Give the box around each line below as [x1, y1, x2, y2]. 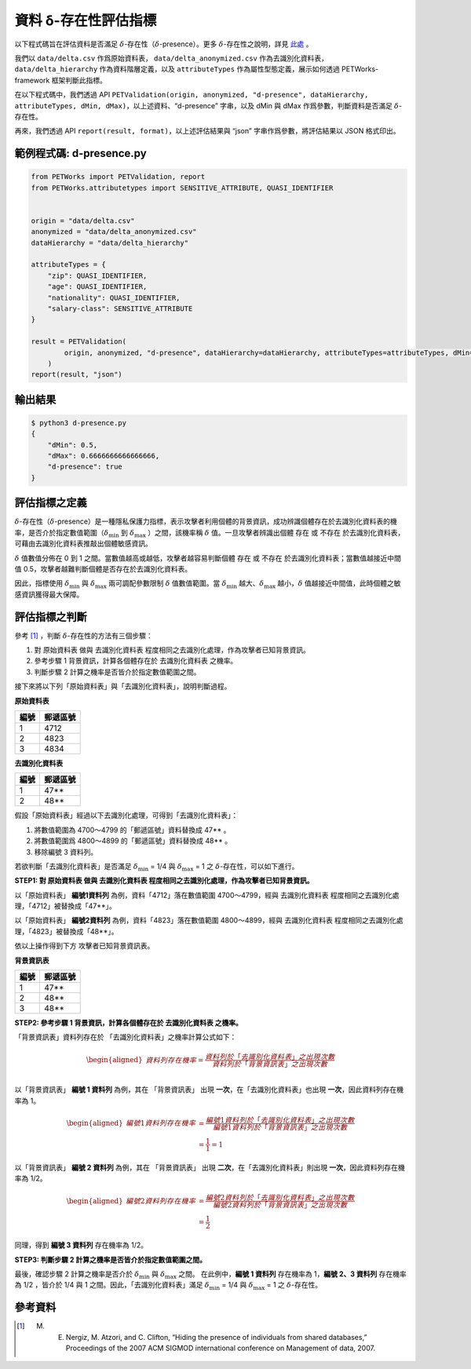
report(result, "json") [31, 370, 123, 379]
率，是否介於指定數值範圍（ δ [14, 528, 109, 537]
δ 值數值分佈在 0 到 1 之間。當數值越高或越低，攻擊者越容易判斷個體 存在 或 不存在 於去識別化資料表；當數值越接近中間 [14, 553, 402, 563]
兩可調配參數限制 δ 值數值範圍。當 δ [108, 579, 227, 588]
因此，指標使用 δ [14, 579, 70, 588]
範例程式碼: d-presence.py [14, 147, 147, 160]
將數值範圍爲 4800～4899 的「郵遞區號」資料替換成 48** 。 [34, 836, 232, 845]
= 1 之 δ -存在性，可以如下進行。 [195, 861, 299, 871]
